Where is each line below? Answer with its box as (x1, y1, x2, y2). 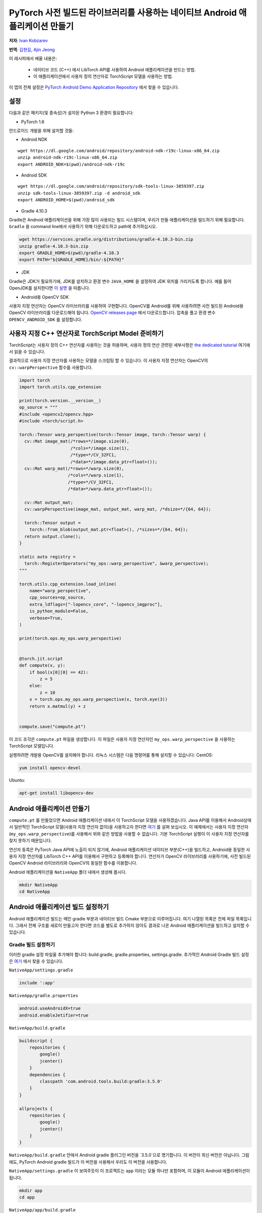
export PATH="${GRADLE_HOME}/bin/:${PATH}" (19, 257, 125, 262)
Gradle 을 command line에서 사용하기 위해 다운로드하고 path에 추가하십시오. (9, 224, 157, 229)
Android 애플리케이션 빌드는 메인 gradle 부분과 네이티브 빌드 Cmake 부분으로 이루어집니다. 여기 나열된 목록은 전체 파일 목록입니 (9, 916, 252, 921)
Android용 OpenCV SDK (21, 294, 69, 300)
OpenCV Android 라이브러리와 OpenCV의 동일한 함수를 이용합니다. (9, 860, 138, 866)
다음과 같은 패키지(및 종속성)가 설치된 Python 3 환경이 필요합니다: (9, 110, 134, 116)
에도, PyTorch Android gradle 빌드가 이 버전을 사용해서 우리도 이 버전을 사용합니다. (9, 1159, 167, 1164)
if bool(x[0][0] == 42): (29, 670, 89, 675)
